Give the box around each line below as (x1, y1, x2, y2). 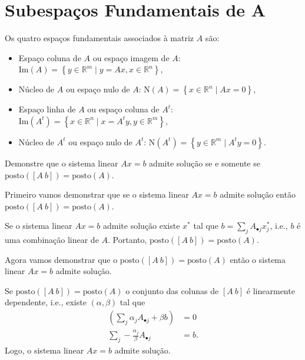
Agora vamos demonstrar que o (5, 253, 118, 265)
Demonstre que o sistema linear (5, 156, 118, 169)
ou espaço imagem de (92, 51, 170, 64)
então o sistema (230, 253, 286, 265)
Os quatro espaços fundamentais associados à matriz (5, 32, 194, 44)
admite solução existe (103, 219, 180, 232)
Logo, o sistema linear (5, 344, 84, 356)
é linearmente (246, 284, 295, 296)
